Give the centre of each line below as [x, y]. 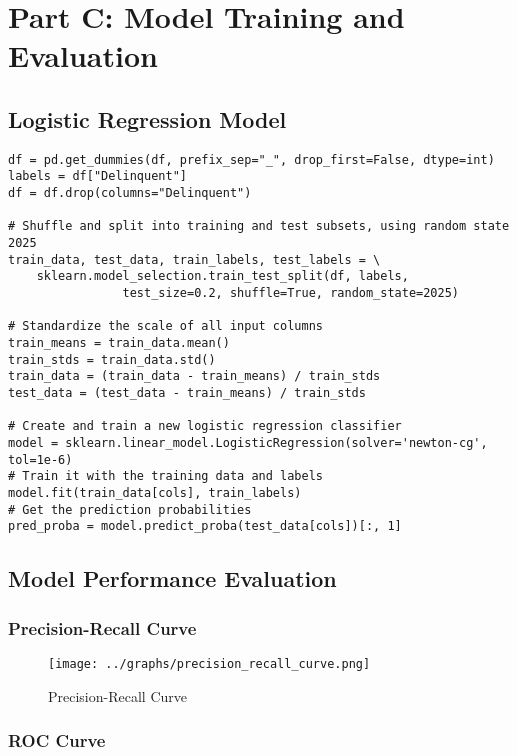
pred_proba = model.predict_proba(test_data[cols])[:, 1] [205, 526]
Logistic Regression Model [147, 118]
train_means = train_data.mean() [119, 342]
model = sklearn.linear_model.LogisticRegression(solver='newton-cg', [248, 442]
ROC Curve [57, 740]
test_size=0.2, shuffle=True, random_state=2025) [291, 293]
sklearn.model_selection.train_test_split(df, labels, [222, 276]
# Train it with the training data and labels [165, 476]
